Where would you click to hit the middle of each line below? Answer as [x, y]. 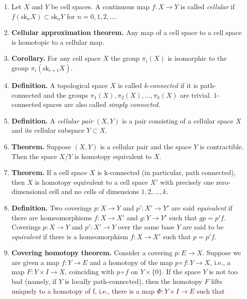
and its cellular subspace [48, 130]
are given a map [35, 262]
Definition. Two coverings [52, 207]
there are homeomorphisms [52, 217]
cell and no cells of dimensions [94, 191]
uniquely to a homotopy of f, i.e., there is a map [83, 290]
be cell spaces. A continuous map [100, 6]
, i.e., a [220, 262]
